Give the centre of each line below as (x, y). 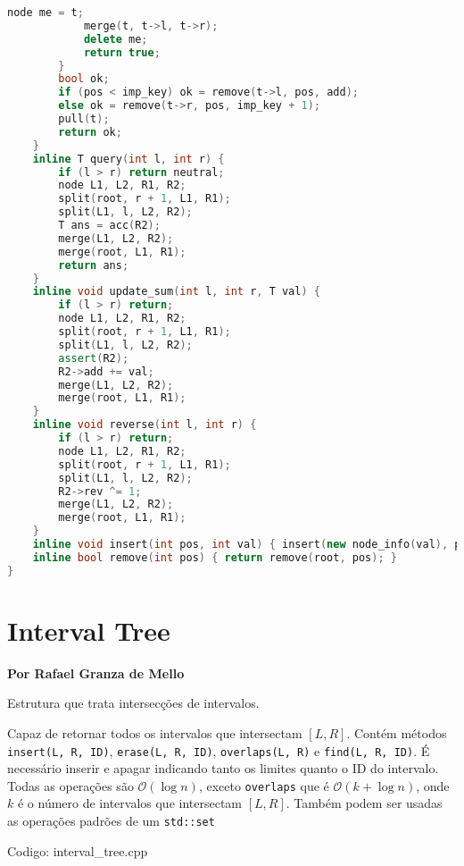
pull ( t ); (84, 119)
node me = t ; (46, 13)
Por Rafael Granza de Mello (96, 673)
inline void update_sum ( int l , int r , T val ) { (176, 292)
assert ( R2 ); (94, 358)
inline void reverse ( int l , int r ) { (145, 425)
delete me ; (116, 39)
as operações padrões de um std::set (111, 821)
